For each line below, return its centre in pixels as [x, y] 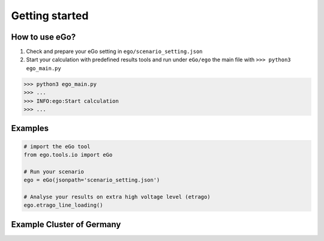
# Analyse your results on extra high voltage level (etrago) [117, 197]
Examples [30, 128]
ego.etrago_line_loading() [63, 205]
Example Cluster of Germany [66, 224]
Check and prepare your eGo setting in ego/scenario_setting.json [115, 52]
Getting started [50, 16]
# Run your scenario [54, 172]
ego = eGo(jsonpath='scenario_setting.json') [92, 180]
